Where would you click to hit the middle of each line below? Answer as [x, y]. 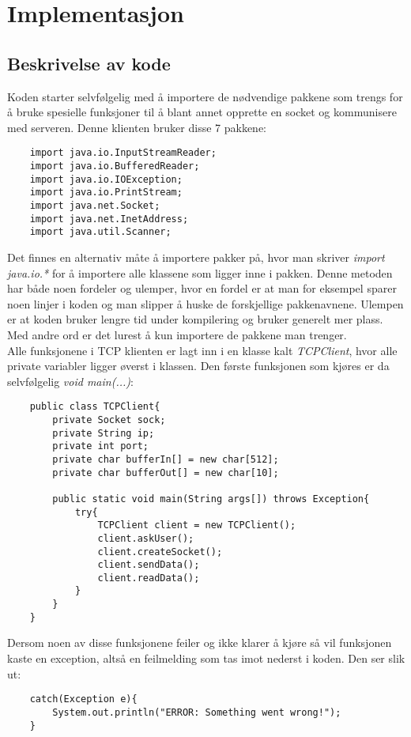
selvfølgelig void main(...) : [70, 381]
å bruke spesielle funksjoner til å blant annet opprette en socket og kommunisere [202, 112]
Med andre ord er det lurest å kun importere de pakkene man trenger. [177, 334]
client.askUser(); [146, 538]
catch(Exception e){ [83, 699]
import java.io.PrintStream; [106, 193]
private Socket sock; [109, 420]
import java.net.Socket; [95, 205]
